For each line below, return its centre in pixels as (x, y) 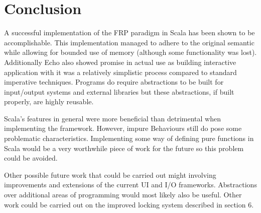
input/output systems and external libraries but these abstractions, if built (119, 91)
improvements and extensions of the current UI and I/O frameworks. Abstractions (130, 185)
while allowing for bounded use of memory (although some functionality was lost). (130, 52)
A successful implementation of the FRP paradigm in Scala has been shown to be (129, 32)
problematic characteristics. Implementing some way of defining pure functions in (129, 138)
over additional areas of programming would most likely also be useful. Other (123, 195)
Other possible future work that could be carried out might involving (110, 174)
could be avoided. (31, 158)
